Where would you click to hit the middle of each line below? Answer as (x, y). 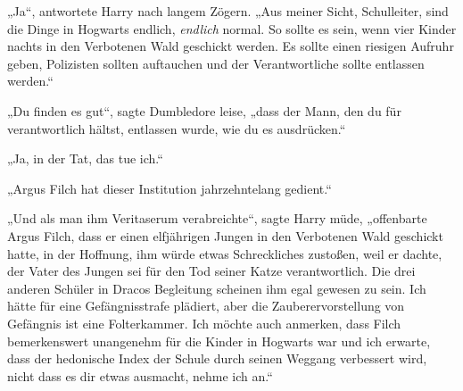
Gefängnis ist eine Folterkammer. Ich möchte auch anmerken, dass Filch (204, 323)
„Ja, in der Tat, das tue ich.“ (85, 158)
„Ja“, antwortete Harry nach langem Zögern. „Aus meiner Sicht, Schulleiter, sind (228, 11)
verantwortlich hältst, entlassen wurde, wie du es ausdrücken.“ (177, 128)
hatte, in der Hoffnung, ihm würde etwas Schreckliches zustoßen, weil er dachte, (225, 253)
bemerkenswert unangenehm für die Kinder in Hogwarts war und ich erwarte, (219, 341)
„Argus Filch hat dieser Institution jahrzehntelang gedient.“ (169, 188)
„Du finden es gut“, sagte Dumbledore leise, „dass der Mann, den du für (204, 110)
